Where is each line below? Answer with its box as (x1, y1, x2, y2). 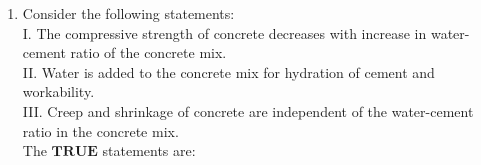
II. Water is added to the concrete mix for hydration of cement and (22, 61, 435, 82)
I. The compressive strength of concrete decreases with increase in (22, 22, 427, 43)
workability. (22, 81, 95, 102)
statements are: (102, 140, 196, 161)
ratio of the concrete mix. (70, 42, 227, 63)
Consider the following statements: (22, 3, 235, 23)
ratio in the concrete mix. (22, 120, 179, 141)
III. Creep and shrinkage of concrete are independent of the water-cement (22, 100, 474, 121)
